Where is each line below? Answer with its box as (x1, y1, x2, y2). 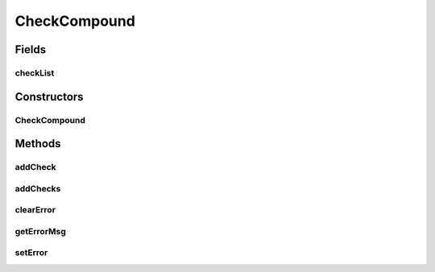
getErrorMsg (14, 225, 66, 237)
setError (14, 247, 48, 258)
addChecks (14, 183, 61, 194)
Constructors (14, 89, 84, 104)
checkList (14, 67, 55, 78)
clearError (14, 204, 56, 216)
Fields (14, 43, 47, 56)
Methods (14, 137, 61, 150)
